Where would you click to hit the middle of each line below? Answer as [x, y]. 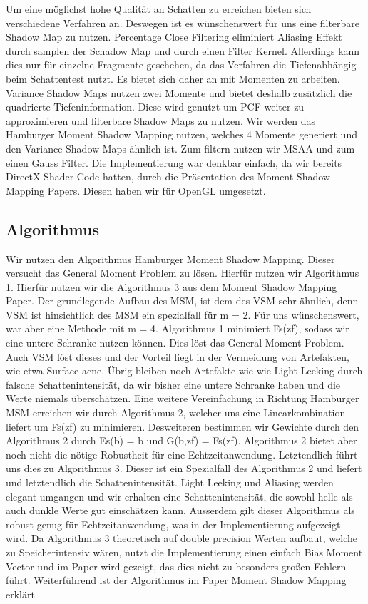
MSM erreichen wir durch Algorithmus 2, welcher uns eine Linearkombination [176, 413]
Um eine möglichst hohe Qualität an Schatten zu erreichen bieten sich [159, 9]
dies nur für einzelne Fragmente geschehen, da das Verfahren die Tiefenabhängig [181, 65]
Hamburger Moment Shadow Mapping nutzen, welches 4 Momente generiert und [182, 134]
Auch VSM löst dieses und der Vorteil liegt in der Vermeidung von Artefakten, [178, 356]
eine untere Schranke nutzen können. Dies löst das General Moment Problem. [175, 343]
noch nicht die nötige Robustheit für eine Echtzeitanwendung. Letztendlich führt [182, 454]
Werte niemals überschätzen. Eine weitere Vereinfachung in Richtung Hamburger [183, 398]
